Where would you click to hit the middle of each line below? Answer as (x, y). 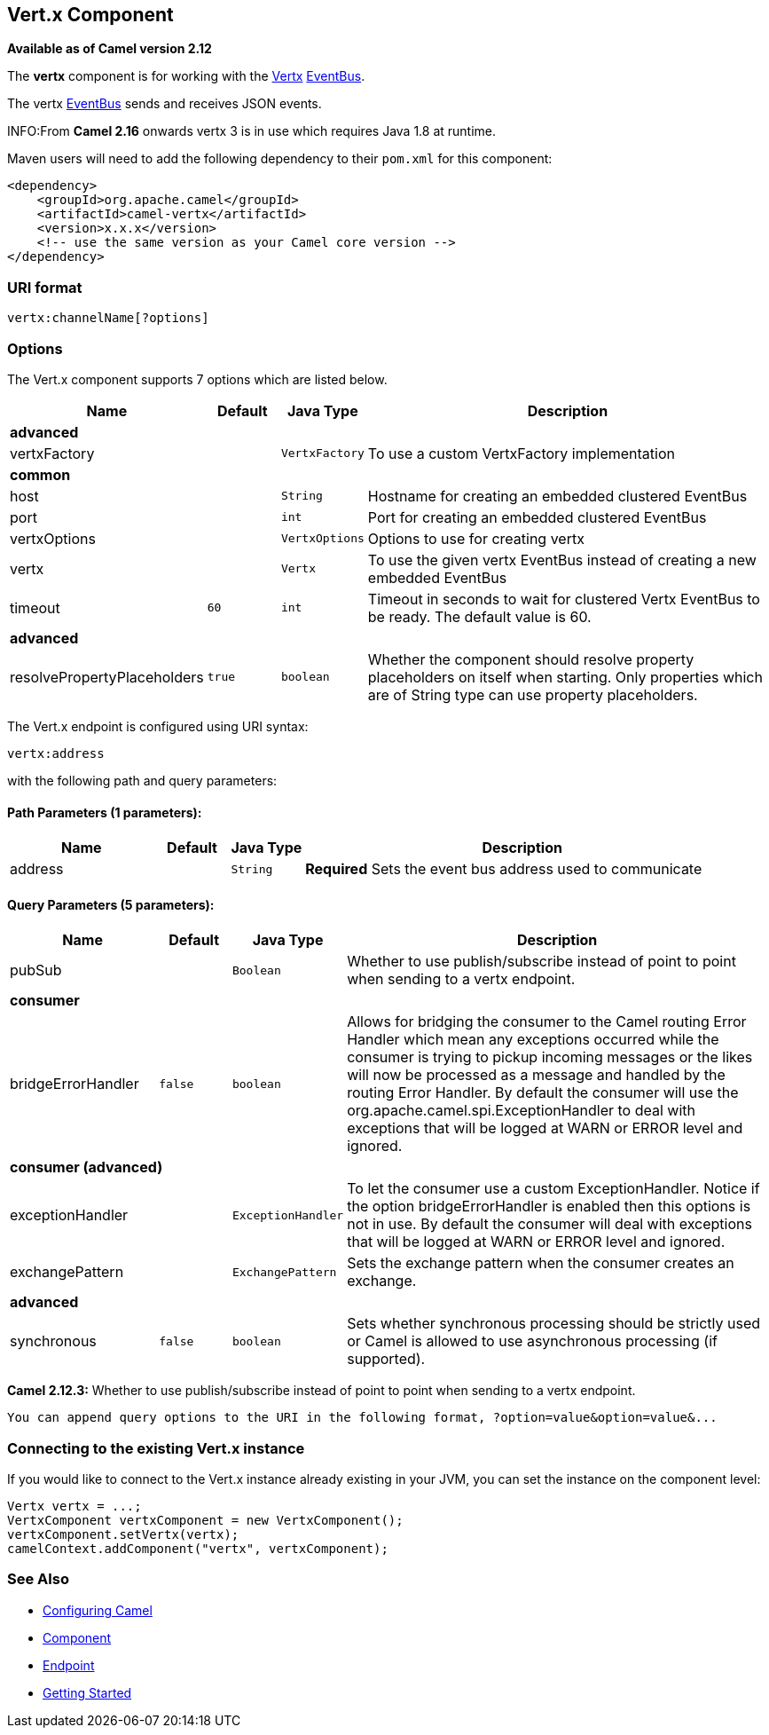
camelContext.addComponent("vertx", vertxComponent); (198, 1549)
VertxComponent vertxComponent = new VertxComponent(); (205, 1521)
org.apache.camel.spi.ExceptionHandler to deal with (522, 1111)
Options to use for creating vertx (476, 538)
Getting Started (87, 1692)
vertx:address (56, 753)
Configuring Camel (98, 1610)
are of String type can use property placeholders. (533, 694)
